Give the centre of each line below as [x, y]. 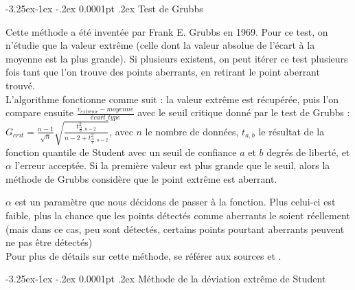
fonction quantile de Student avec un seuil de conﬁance [121, 152]
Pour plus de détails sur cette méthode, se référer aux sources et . [144, 255]
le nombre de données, [192, 131]
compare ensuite [39, 112]
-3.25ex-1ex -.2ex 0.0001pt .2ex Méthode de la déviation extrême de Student [166, 279]
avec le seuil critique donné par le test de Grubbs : [244, 112]
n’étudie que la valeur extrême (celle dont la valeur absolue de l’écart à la [160, 45]
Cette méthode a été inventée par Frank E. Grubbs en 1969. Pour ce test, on [167, 31]
